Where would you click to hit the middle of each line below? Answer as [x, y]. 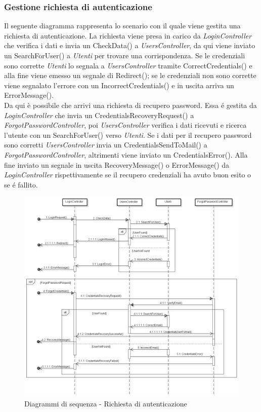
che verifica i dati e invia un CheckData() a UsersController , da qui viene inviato [130, 45]
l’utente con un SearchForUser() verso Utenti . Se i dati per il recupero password [128, 135]
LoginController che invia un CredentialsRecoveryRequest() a [99, 115]
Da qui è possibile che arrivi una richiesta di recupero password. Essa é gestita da [130, 105]
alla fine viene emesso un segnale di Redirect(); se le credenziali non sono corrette [130, 75]
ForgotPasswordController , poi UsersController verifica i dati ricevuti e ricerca [125, 125]
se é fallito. [21, 184]
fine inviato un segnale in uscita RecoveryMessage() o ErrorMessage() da [117, 164]
